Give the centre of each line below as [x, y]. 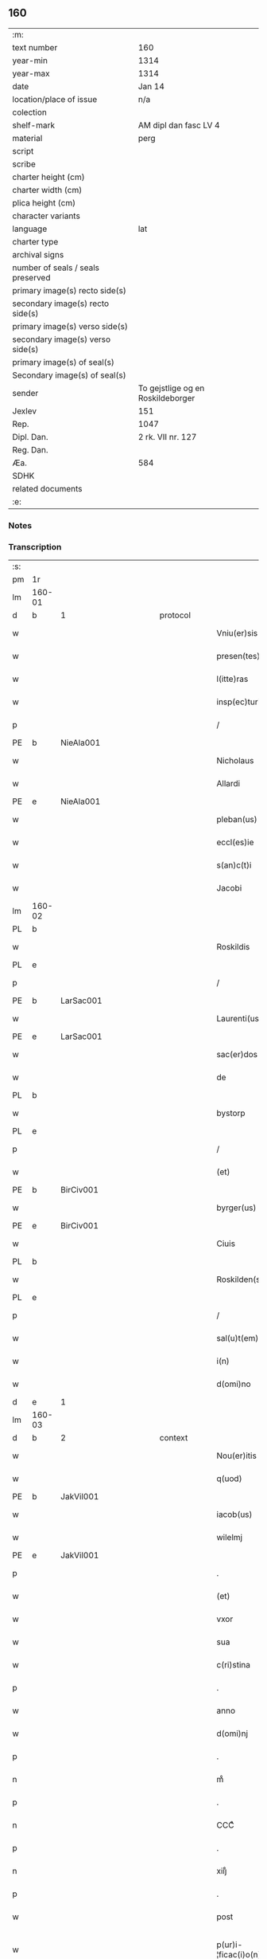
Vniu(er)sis [237, 633]
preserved [31, 277]
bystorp [231, 1113]
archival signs [38, 254]
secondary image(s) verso [62, 339]
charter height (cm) [48, 177]
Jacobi [229, 888]
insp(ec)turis [240, 702]
